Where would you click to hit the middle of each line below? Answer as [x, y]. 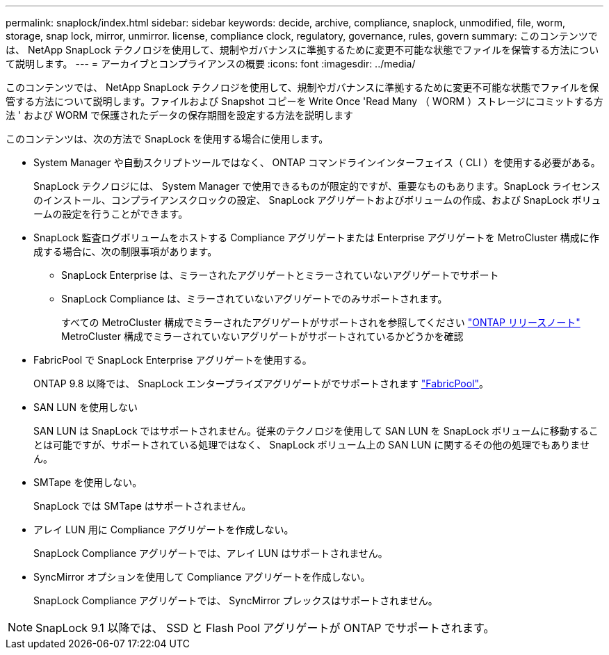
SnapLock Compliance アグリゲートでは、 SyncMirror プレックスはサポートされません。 [236, 600]
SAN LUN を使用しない [86, 407]
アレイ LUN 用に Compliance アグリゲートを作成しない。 [164, 529]
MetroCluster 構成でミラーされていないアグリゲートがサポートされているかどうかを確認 [262, 336]
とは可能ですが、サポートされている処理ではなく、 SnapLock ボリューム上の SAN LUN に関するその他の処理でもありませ [311, 445]
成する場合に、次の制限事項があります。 [125, 251]
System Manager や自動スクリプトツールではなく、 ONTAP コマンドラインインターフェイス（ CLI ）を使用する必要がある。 [317, 162]
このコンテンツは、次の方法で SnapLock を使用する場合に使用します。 [167, 139]
